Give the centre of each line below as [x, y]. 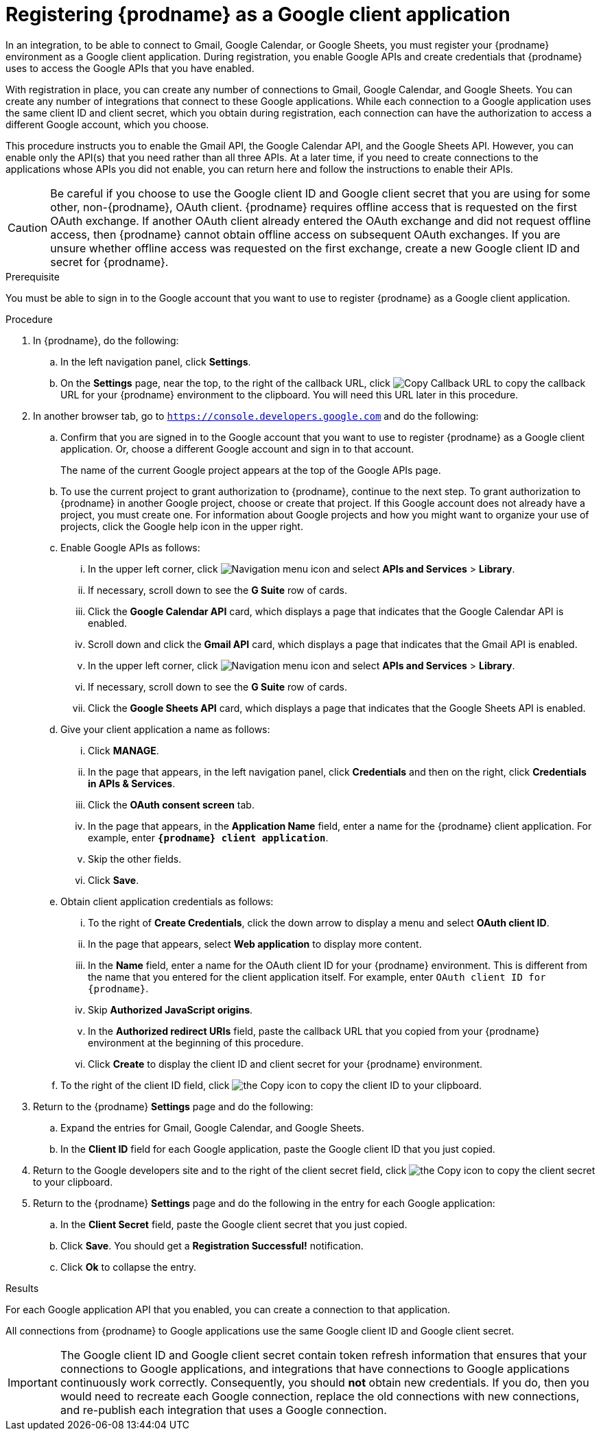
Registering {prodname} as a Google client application [258, 14]
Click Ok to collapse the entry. [129, 1267]
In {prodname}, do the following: [106, 340]
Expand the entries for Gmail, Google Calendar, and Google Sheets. [212, 1127]
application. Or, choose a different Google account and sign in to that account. [237, 448]
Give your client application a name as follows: [165, 729]
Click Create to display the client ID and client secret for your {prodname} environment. [285, 1064]
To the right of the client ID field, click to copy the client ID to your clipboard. [271, 1085]
